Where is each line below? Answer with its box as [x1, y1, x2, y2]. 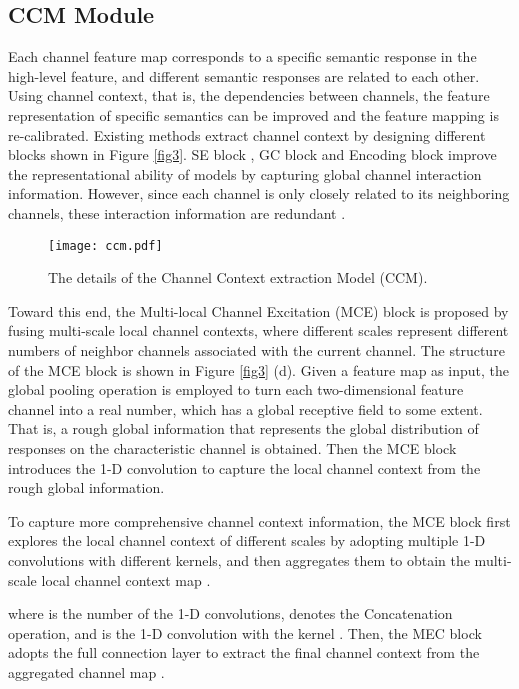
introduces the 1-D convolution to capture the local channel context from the [8, 457, 481, 478]
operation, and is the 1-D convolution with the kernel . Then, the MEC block [8, 622, 482, 643]
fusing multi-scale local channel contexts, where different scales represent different [8, 320, 509, 341]
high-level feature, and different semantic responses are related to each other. [8, 65, 480, 86]
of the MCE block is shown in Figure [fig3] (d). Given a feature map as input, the [8, 359, 509, 380]
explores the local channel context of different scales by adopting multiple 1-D [8, 530, 486, 551]
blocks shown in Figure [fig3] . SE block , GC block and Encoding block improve [8, 144, 497, 165]
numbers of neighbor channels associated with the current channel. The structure [8, 339, 505, 360]
